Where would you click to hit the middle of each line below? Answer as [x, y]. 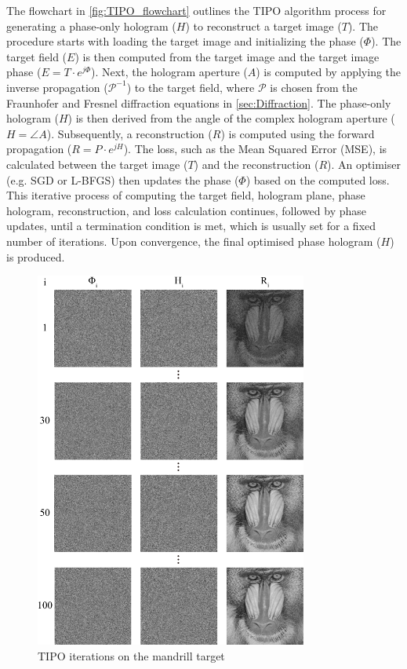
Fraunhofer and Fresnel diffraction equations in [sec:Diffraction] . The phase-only [199, 102]
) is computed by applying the [329, 72]
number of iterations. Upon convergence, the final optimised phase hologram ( [194, 241]
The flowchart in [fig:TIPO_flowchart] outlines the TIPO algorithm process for [196, 10]
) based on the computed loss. [318, 179]
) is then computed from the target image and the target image [227, 56]
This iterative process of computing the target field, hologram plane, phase [186, 195]
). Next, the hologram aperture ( [169, 72]
